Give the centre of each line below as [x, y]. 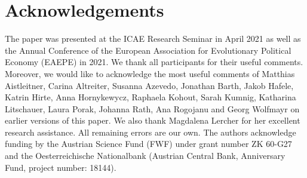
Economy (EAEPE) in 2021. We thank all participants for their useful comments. [154, 62]
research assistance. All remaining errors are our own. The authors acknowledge [151, 132]
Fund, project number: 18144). [61, 167]
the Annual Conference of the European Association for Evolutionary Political [148, 50]
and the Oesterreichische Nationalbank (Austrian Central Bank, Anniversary [145, 156]
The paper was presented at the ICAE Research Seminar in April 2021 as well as [153, 39]
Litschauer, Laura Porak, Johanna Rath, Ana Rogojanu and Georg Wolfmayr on [152, 108]
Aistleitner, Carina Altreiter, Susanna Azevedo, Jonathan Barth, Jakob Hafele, [149, 85]
